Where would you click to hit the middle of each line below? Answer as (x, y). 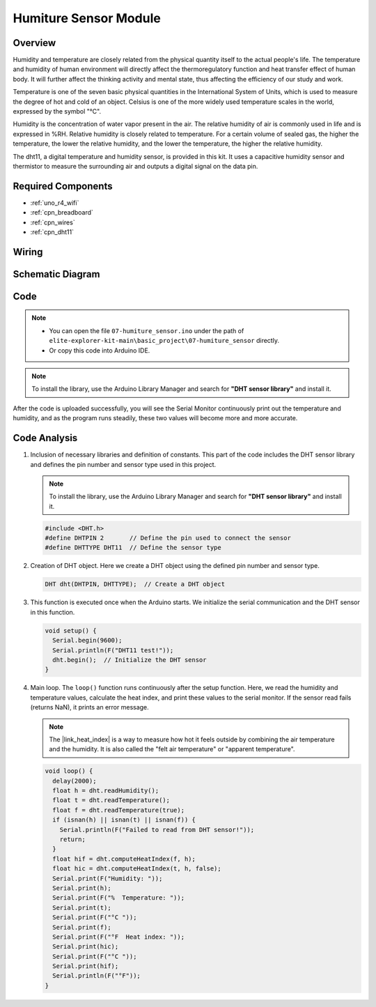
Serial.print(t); (82, 907)
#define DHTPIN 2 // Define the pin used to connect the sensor (168, 538)
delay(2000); (75, 781)
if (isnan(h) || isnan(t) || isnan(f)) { (124, 820)
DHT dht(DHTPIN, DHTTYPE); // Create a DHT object (135, 584)
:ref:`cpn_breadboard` (62, 213)
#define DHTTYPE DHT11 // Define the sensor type (133, 548)
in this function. (53, 612)
